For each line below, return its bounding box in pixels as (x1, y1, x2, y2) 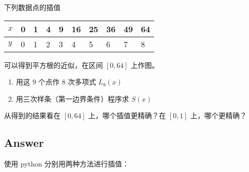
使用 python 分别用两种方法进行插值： (4, 158, 130, 169)
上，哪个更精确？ (190, 110, 247, 121)
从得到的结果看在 (4, 110, 60, 121)
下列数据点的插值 (4, 2, 60, 12)
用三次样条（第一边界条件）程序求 (16, 93, 129, 104)
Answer (4, 135, 44, 150)
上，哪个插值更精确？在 (88, 110, 166, 121)
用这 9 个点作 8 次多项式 (16, 76, 96, 87)
